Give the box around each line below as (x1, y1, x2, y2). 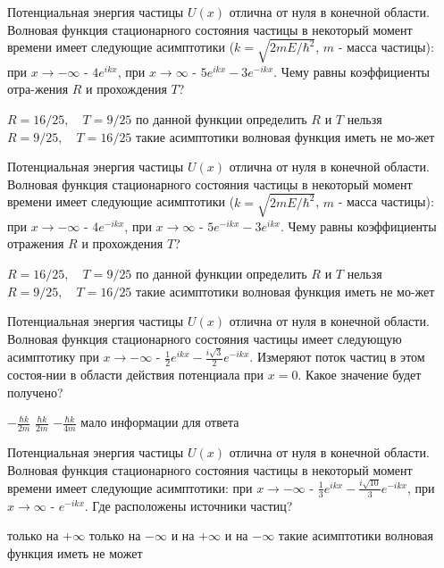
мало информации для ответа (80, 413, 239, 431)
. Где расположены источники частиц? (84, 496, 293, 514)
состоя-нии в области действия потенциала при (7, 364, 264, 383)
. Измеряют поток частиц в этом (249, 347, 425, 366)
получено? (7, 382, 63, 401)
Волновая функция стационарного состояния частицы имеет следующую (7, 329, 402, 347)
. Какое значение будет (297, 364, 422, 383)
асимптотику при (7, 347, 99, 366)
